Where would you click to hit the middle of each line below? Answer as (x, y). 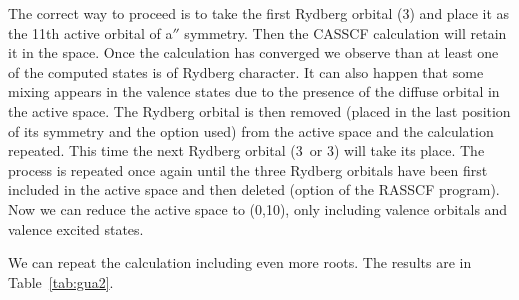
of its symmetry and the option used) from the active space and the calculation (251, 130)
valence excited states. (76, 228)
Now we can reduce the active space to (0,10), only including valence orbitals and (258, 208)
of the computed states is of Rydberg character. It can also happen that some (246, 71)
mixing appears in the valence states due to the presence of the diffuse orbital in (254, 91)
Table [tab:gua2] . (61, 281)
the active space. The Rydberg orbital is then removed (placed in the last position (259, 110)
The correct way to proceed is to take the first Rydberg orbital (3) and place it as (259, 13)
